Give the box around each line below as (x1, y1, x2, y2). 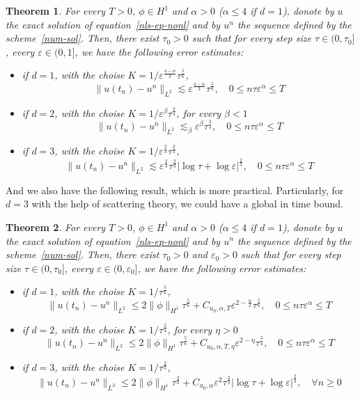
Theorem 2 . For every (6, 219, 106, 234)
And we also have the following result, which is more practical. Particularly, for (6, 182, 344, 197)
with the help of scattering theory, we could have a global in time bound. (31, 196, 343, 211)
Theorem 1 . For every (6, 3, 106, 17)
